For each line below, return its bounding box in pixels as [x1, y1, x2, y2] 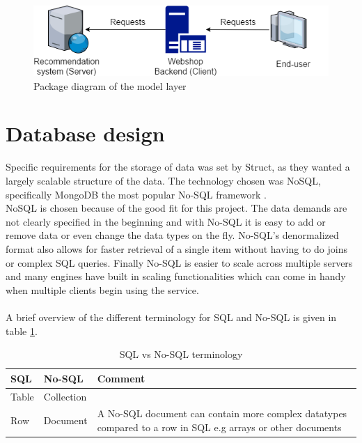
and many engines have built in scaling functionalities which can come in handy [6, 269, 346, 283]
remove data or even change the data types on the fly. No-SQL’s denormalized [6, 228, 339, 242]
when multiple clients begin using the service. [6, 282, 199, 297]
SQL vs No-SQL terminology [119, 347, 243, 362]
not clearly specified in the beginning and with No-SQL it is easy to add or [6, 214, 326, 228]
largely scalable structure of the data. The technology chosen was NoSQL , [6, 173, 321, 187]
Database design [6, 119, 165, 148]
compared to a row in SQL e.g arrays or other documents [97, 420, 342, 434]
